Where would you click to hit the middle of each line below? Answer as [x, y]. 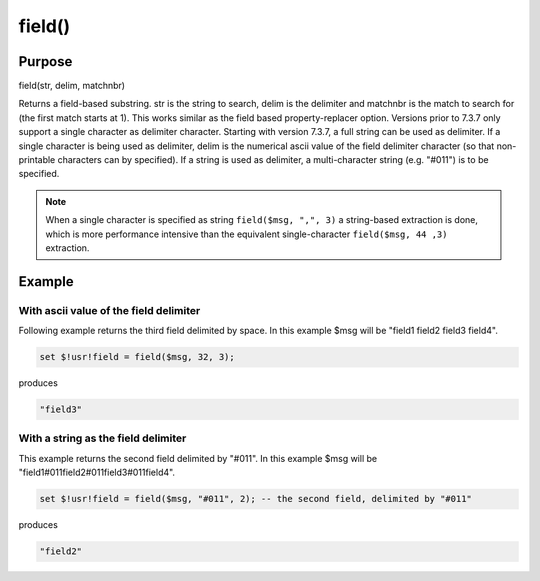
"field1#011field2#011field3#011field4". [96, 472]
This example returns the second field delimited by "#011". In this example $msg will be [198, 458]
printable [37, 160]
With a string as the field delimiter [102, 438]
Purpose [45, 61]
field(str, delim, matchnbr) [71, 86]
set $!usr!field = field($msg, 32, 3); [137, 357]
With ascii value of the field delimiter [109, 310]
